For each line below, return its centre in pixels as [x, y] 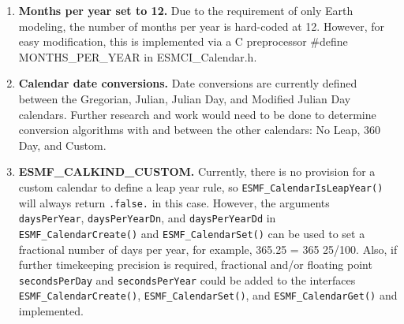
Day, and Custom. [62, 145]
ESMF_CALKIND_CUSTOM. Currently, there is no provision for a [197, 171]
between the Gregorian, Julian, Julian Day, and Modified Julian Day [185, 98]
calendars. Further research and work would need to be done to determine [197, 114]
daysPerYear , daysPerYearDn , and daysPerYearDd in [147, 218]
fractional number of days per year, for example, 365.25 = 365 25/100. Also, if [208, 249]
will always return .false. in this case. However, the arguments [174, 202]
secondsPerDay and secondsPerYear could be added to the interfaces [187, 279]
